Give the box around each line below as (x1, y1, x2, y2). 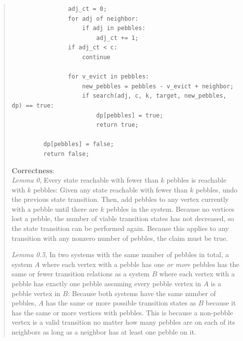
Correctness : (11, 165, 55, 175)
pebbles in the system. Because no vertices (106, 203, 235, 214)
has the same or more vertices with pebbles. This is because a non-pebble (11, 307, 233, 317)
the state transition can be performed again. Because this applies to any (11, 223, 229, 233)
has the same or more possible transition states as (46, 298, 196, 308)
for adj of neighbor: (68, 15, 139, 22)
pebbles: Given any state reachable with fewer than (33, 184, 188, 194)
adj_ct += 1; (96, 34, 139, 41)
